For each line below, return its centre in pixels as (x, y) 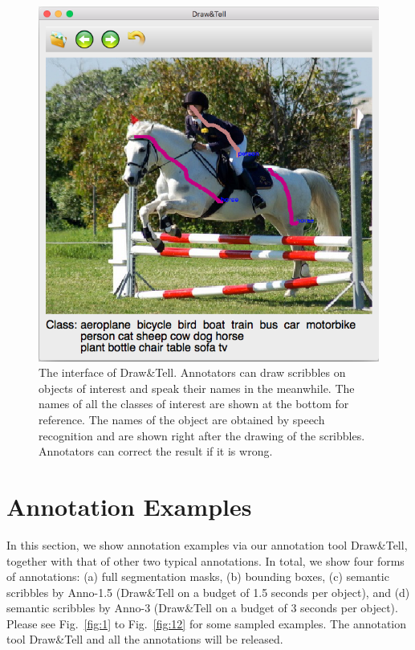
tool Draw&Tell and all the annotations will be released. (145, 639)
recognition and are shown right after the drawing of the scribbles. (202, 435)
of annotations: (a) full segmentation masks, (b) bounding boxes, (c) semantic (198, 576)
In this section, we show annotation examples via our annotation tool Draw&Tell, (207, 544)
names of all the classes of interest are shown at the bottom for (194, 404)
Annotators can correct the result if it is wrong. (156, 451)
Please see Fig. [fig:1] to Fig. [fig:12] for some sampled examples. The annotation (207, 623)
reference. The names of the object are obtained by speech (182, 419)
